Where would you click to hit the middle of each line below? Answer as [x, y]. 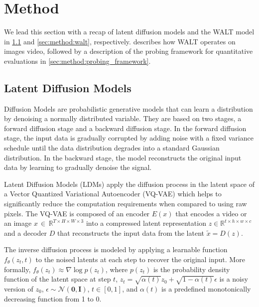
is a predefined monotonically [206, 288]
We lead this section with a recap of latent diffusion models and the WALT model [129, 32]
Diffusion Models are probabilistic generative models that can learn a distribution [129, 108]
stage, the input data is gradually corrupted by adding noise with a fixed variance [129, 138]
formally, [17, 269]
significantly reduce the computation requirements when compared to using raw [126, 204]
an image [18, 223]
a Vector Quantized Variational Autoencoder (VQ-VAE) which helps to [113, 194]
